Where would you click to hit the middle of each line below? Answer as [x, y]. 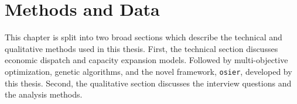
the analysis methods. [44, 94]
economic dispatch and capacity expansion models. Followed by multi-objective [146, 60]
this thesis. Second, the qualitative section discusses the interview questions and [148, 83]
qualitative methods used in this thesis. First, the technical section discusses [141, 48]
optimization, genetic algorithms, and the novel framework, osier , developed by [148, 71]
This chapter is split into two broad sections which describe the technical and [144, 37]
